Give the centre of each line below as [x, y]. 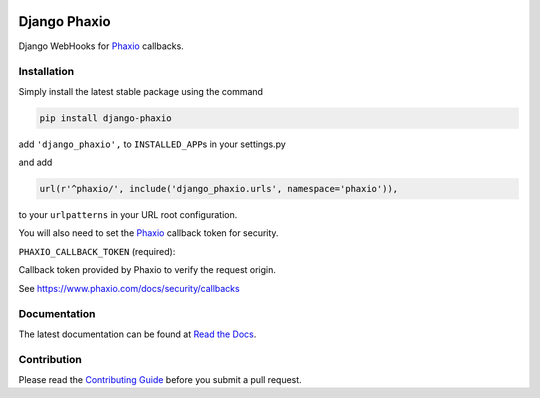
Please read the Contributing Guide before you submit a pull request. [160, 379]
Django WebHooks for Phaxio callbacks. [101, 46]
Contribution [50, 360]
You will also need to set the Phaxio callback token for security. [148, 233]
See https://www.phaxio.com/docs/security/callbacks [129, 288]
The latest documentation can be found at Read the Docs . [137, 334]
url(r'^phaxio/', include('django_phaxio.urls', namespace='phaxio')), [219, 188]
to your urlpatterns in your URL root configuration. [128, 214]
